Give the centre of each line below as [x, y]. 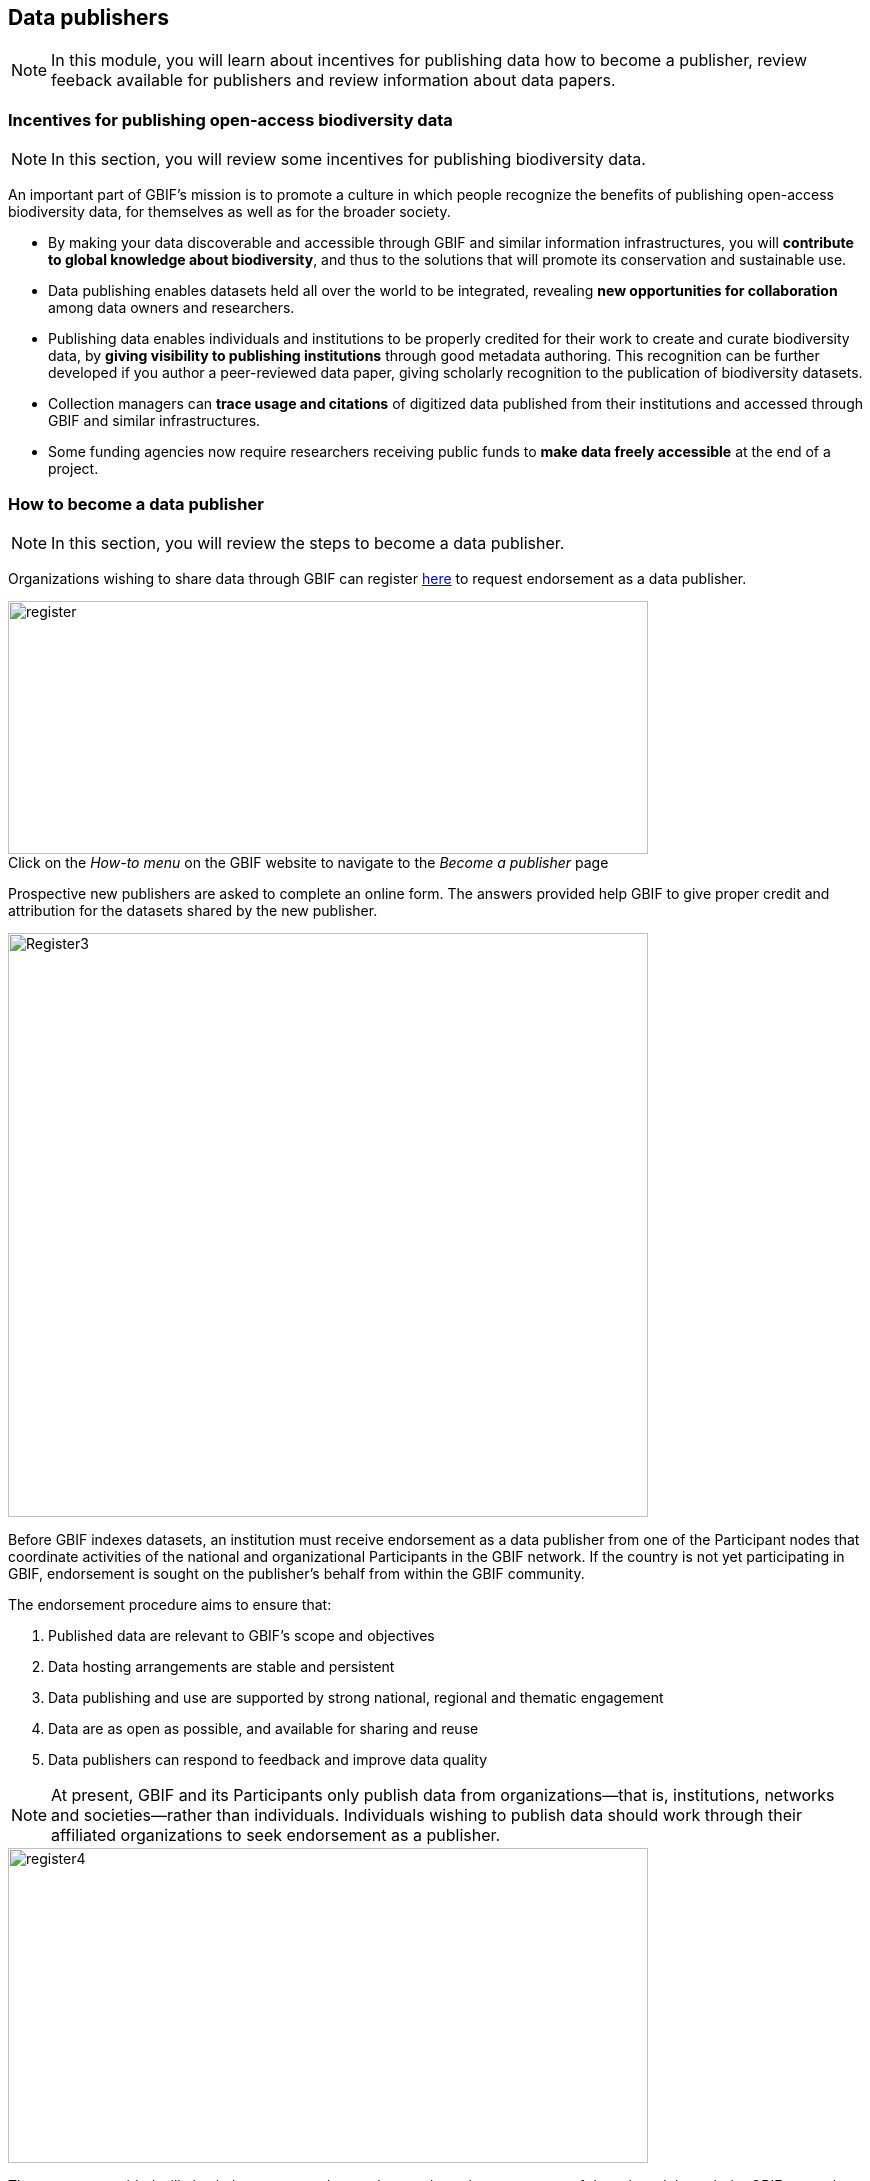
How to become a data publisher [136, 503]
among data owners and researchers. [171, 308]
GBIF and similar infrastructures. [154, 421]
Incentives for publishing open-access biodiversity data [230, 119]
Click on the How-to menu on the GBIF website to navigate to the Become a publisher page [308, 862]
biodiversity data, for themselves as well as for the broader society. [229, 212]
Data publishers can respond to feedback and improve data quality [268, 1759]
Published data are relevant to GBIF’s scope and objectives [241, 1635]
